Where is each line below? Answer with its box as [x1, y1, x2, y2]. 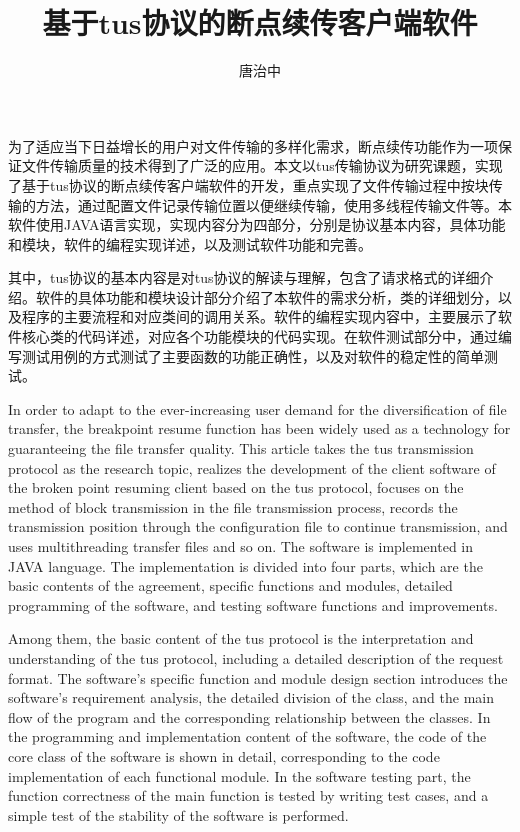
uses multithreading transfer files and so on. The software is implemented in [8, 536, 474, 556]
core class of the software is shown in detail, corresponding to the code [8, 745, 440, 766]
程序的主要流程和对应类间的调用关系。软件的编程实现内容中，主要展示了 [21, 306, 498, 327]
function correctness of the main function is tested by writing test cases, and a [8, 785, 489, 806]
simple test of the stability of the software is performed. [8, 804, 349, 825]
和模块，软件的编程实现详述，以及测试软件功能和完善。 [8, 233, 372, 254]
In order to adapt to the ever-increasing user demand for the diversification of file [8, 398, 507, 419]
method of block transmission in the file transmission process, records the [8, 496, 458, 517]
